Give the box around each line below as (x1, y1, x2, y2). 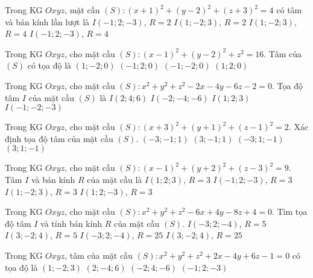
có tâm (276, 4, 302, 16)
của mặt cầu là (87, 173, 142, 185)
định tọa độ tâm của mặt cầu (5, 132, 113, 144)
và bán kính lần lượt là (5, 15, 90, 28)
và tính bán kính (40, 217, 102, 229)
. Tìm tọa (271, 205, 308, 218)
